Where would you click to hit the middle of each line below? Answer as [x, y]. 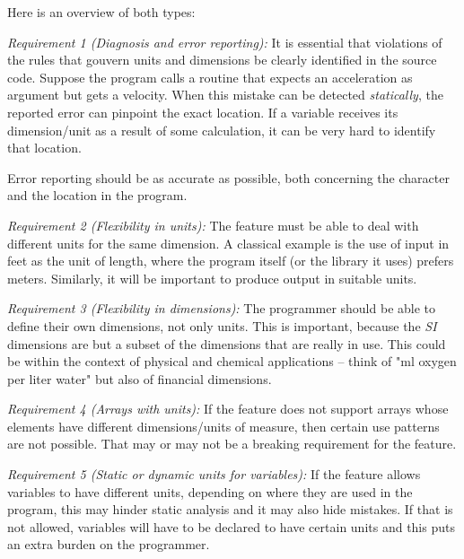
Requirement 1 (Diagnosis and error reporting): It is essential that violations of [225, 42]
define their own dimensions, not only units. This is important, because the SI [222, 325]
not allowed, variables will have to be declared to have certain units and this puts [231, 526]
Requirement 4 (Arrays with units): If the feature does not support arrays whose [228, 409]
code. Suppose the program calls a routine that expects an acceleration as [210, 77]
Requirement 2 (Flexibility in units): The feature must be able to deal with [213, 225]
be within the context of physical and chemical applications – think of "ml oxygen [232, 361]
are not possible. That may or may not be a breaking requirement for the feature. [232, 444]
